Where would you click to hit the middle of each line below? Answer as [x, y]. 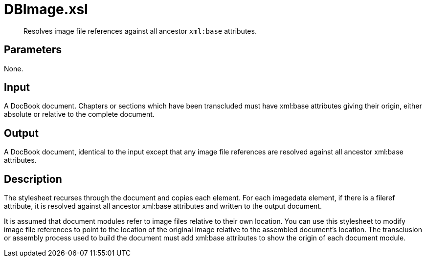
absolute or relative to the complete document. [79, 114]
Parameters [33, 50]
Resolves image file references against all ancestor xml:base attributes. [140, 31]
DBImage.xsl [46, 9]
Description [33, 179]
